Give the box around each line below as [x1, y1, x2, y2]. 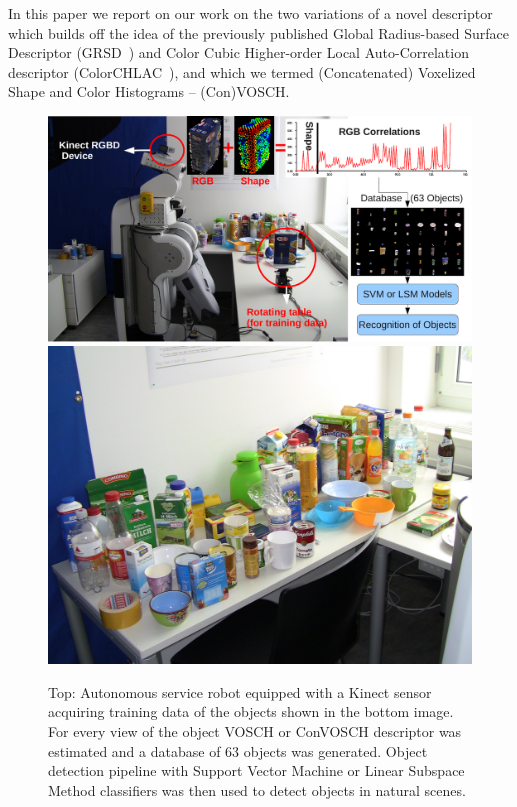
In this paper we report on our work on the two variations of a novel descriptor [8, 3, 493, 23]
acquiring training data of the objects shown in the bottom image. [48, 701, 454, 722]
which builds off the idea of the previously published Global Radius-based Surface [8, 22, 509, 43]
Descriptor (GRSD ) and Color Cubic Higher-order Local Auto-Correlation [8, 42, 469, 63]
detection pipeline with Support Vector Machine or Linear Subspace [48, 760, 465, 781]
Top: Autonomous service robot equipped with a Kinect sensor [48, 681, 432, 702]
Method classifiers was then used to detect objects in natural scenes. [48, 779, 466, 800]
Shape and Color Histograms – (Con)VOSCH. [8, 81, 290, 102]
